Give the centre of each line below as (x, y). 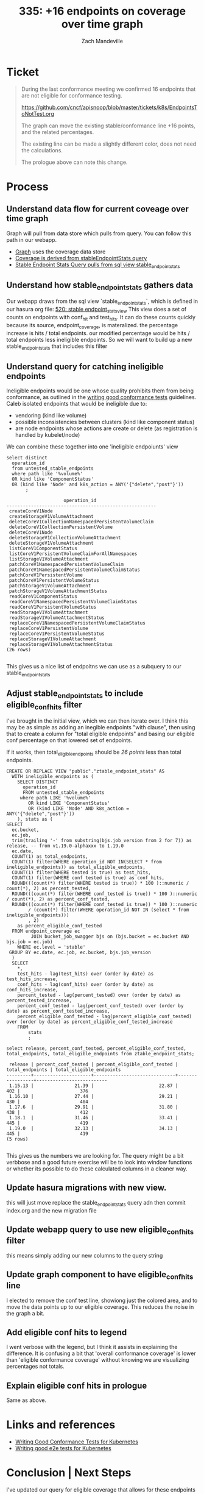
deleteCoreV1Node (31, 533)
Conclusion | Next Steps (69, 1473)
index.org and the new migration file (51, 1210)
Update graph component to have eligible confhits (100, 1275)
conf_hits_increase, (33, 990)
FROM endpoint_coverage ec (46, 931)
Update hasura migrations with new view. (86, 1188)
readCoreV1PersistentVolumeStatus (53, 607)
